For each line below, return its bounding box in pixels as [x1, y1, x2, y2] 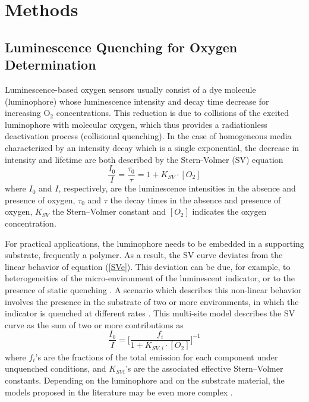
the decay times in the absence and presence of [110, 193, 281, 206]
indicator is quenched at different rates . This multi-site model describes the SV [5, 307, 295, 319]
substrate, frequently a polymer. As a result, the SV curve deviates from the [5, 249, 283, 261]
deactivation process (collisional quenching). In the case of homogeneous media [5, 130, 292, 142]
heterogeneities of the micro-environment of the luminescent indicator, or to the [5, 272, 295, 284]
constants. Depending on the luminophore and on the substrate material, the [5, 374, 285, 387]
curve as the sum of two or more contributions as [5, 318, 184, 331]
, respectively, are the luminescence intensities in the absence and [58, 182, 296, 194]
